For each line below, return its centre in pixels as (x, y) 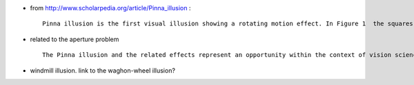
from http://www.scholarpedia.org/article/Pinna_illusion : (110, 8)
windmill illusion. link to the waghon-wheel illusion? (103, 70)
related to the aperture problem (75, 39)
